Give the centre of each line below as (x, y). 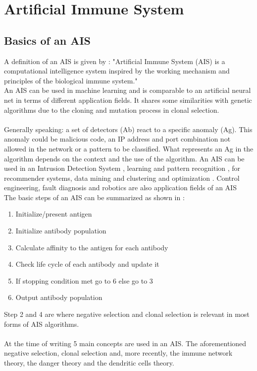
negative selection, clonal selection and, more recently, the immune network (118, 353)
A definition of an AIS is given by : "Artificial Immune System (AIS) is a (115, 61)
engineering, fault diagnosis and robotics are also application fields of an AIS (120, 187)
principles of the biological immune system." (71, 80)
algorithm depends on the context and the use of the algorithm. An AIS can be (124, 158)
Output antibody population (59, 297)
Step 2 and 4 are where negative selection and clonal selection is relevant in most (127, 314)
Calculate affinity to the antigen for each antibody (92, 247)
